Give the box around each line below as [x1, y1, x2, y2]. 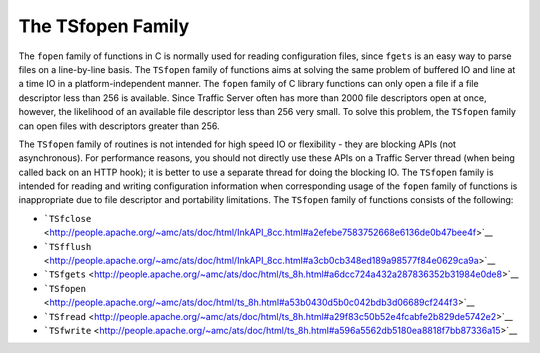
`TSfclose [43, 213, 92, 224]
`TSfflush [43, 241, 92, 252]
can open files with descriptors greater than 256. [18, 120, 220, 132]
